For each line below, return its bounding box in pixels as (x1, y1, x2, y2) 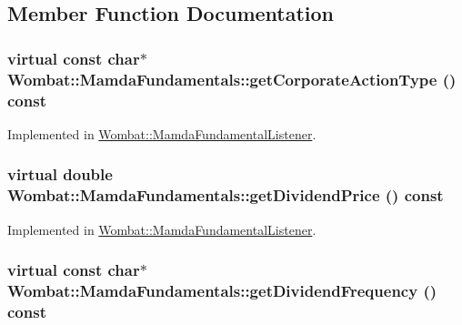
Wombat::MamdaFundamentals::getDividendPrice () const (7, 184, 444, 207)
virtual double (7, 163, 113, 186)
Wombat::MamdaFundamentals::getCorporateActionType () (7, 67, 457, 90)
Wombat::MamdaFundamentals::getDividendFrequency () (7, 279, 437, 302)
